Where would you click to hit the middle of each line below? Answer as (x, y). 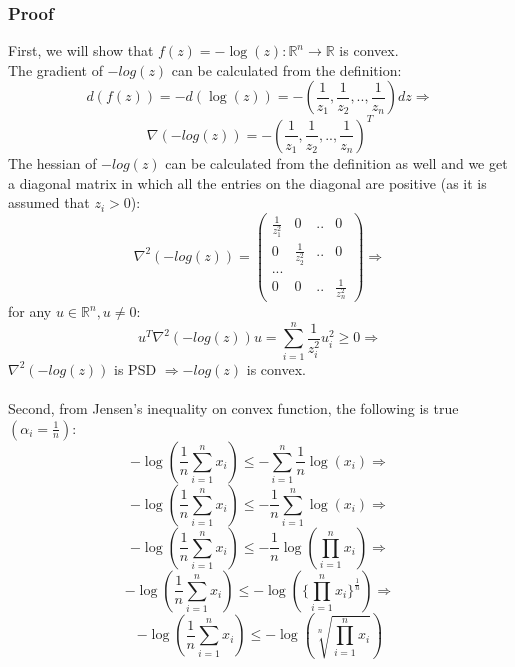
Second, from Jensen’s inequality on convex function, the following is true (233, 407)
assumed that (49, 202)
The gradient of (55, 69)
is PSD (135, 368)
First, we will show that (81, 50)
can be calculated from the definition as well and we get (336, 162)
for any (30, 311)
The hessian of (52, 162)
